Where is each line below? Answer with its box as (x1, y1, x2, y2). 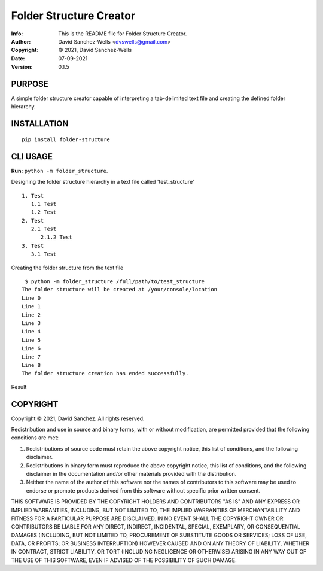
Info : (11, 30, 23, 37)
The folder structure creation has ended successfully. (22, 370, 189, 377)
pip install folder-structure (22, 136, 111, 143)
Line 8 (22, 362, 41, 368)
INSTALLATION (11, 119, 69, 129)
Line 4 (22, 328, 41, 335)
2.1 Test (31, 226, 57, 233)
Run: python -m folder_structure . (11, 167, 108, 174)
